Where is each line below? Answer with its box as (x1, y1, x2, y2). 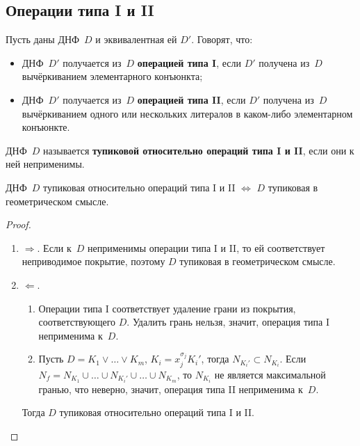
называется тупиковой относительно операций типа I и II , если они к (42, 143, 354, 157)
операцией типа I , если (137, 55, 241, 70)
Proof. (6, 217, 31, 232)
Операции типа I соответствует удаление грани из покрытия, (38, 301, 296, 315)
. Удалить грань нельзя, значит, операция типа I (126, 314, 329, 329)
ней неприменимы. (6, 157, 85, 171)
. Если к (37, 240, 72, 255)
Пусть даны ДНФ (6, 32, 80, 47)
